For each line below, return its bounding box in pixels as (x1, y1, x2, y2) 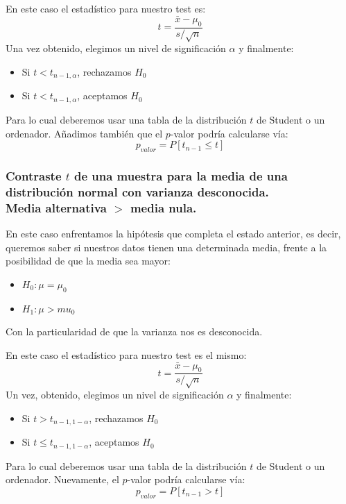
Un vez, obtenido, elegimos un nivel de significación (6, 387, 224, 402)
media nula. (130, 199, 197, 216)
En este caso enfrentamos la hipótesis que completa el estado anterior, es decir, (6, 226, 341, 240)
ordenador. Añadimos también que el (6, 126, 163, 140)
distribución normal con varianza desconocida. (6, 183, 269, 200)
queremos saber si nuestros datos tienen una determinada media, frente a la (6, 240, 327, 254)
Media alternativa (6, 199, 107, 216)
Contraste (6, 167, 62, 184)
